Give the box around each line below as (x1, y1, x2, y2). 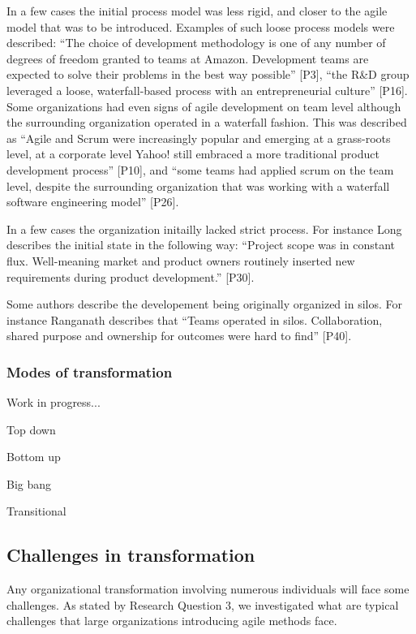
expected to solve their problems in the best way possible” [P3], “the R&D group (6, 66, 410, 83)
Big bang (6, 475, 52, 492)
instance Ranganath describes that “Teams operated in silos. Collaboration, (6, 311, 383, 328)
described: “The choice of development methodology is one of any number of (6, 34, 386, 51)
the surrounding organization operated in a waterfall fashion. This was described (6, 114, 407, 131)
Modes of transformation (6, 361, 173, 382)
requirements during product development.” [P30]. (6, 268, 255, 285)
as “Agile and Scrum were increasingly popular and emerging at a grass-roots (6, 129, 391, 146)
